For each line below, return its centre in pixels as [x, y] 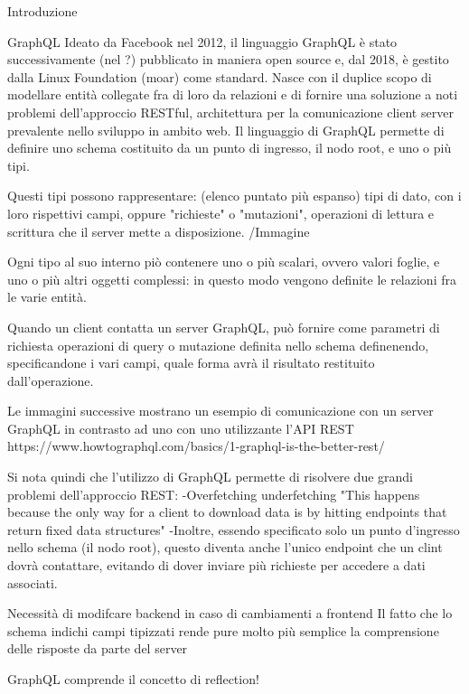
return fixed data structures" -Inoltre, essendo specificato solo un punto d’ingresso [234, 529]
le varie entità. [47, 297]
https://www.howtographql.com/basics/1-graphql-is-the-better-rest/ [196, 446]
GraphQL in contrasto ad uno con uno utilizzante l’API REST [181, 428]
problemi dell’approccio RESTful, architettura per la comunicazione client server [230, 112]
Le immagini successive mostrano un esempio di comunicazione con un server [220, 411]
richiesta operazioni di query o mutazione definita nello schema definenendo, [218, 345]
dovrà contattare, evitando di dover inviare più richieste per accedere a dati [216, 565]
